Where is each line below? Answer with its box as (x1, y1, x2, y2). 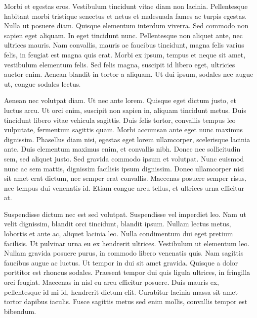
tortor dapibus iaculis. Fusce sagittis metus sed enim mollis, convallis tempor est (4, 296, 248, 307)
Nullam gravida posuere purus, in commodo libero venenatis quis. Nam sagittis (4, 248, 244, 258)
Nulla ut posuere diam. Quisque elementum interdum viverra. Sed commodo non (4, 20, 249, 31)
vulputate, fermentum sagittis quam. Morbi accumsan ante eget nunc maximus (4, 124, 243, 135)
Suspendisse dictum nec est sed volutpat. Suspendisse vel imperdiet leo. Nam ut (4, 209, 246, 219)
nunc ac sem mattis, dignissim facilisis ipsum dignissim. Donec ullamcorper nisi (4, 163, 244, 173)
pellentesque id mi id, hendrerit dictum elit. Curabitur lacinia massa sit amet (4, 286, 238, 297)
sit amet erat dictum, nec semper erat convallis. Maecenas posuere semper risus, (4, 173, 247, 183)
